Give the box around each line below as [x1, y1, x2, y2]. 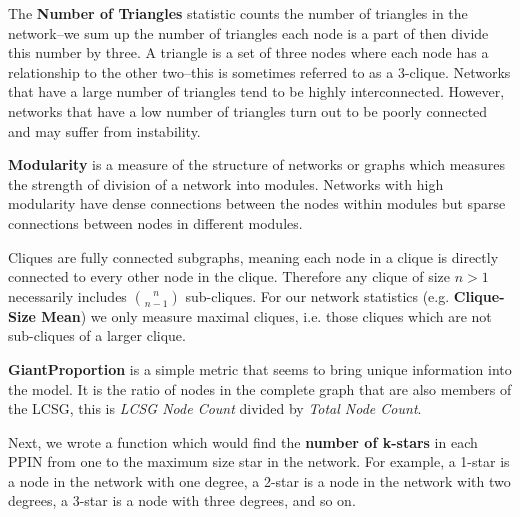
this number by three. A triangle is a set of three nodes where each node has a [8, 42, 489, 63]
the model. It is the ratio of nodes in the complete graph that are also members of [8, 378, 512, 399]
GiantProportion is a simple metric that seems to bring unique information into [8, 358, 512, 379]
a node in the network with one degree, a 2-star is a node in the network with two [8, 470, 511, 491]
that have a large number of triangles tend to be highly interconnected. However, [8, 81, 505, 102]
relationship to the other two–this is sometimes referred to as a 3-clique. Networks [8, 61, 511, 82]
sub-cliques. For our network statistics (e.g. [185, 285, 450, 306]
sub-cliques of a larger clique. [8, 325, 186, 346]
